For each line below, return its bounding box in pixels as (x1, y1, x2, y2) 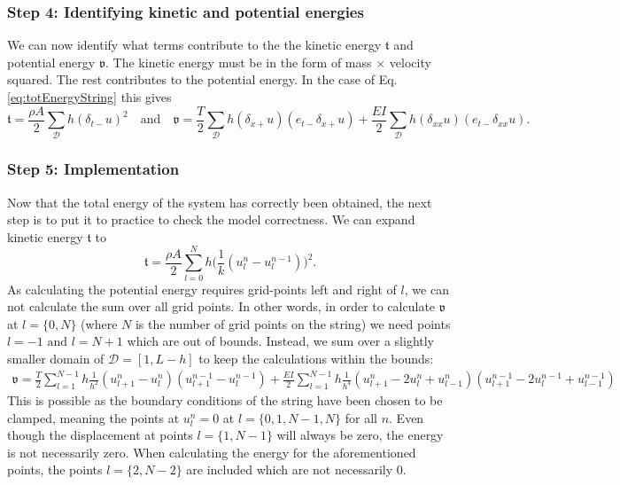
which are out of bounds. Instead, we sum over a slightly (127, 332, 435, 350)
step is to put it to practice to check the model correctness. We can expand (7, 210, 415, 229)
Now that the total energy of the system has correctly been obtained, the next (7, 192, 432, 211)
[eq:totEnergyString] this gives (7, 88, 172, 106)
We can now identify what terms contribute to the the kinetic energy (7, 35, 382, 54)
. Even (389, 408, 424, 426)
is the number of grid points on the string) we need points (135, 314, 451, 332)
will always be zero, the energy (276, 426, 444, 444)
